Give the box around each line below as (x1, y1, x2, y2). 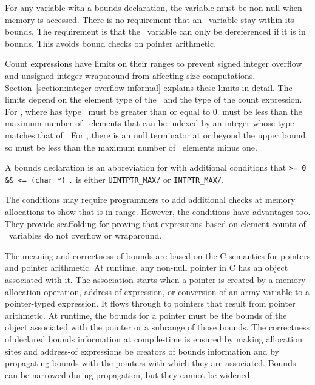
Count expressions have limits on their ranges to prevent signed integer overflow (5, 57, 302, 70)
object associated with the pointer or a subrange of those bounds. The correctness (5, 321, 310, 333)
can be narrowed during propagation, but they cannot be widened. (5, 368, 252, 381)
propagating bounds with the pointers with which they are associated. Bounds (5, 356, 296, 369)
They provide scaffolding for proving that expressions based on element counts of (5, 217, 306, 230)
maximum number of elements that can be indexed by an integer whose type (5, 117, 294, 129)
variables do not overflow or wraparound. (8, 229, 162, 242)
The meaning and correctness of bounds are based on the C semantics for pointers (5, 249, 311, 262)
